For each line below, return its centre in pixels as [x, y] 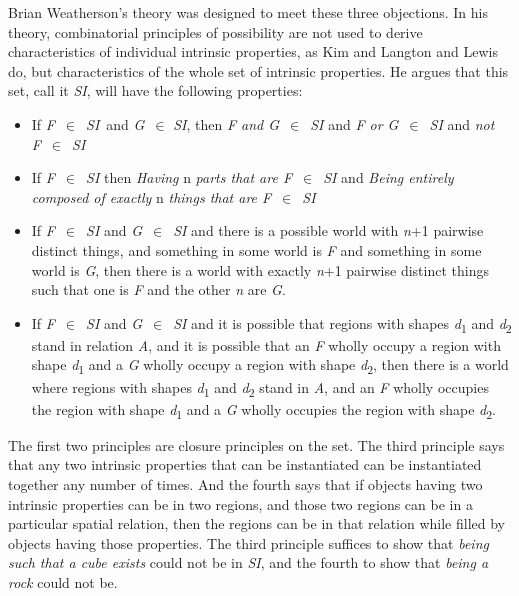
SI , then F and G [226, 123]
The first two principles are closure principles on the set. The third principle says [256, 444]
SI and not [462, 123]
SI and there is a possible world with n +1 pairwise [328, 230]
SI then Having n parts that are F [189, 177]
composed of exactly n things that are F [151, 196]
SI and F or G [354, 123]
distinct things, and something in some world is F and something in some [256, 249]
